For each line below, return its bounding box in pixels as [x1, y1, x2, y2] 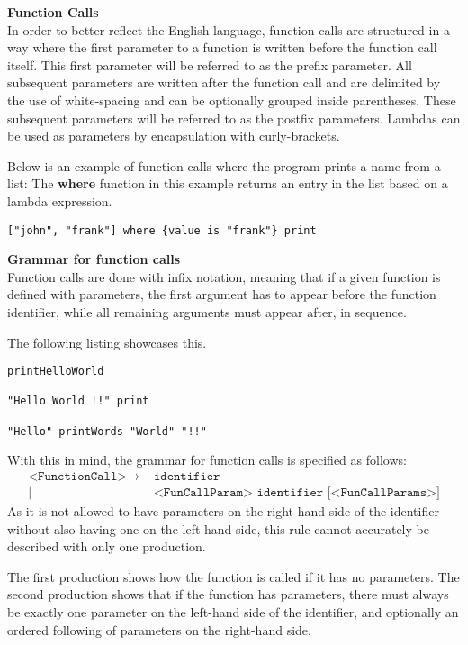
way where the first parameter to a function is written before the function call [7, 38, 437, 57]
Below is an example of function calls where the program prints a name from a [7, 156, 441, 175]
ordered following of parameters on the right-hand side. [7, 620, 311, 639]
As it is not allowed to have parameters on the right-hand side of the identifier [7, 502, 439, 521]
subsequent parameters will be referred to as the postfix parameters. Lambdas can [7, 108, 461, 127]
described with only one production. [7, 537, 206, 556]
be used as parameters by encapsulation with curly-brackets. [7, 126, 340, 145]
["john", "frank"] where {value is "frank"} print [7, 223, 317, 237]
